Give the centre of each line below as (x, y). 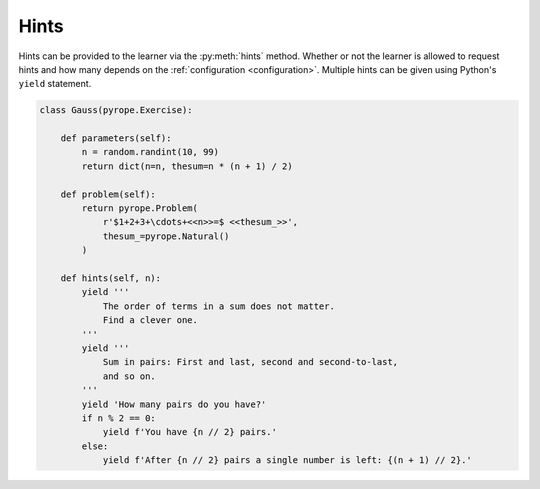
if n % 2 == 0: (119, 418)
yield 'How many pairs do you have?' (174, 404)
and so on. (129, 376)
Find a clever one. (150, 320)
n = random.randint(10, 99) (150, 152)
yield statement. (55, 84)
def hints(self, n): (111, 278)
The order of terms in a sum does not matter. (218, 306)
